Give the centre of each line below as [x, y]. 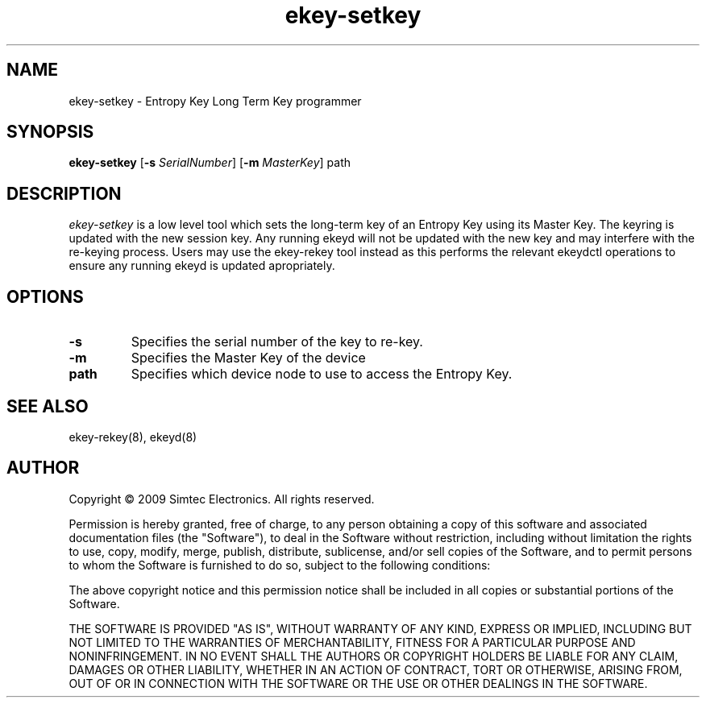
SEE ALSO [48, 406]
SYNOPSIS [50, 132]
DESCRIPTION [64, 193]
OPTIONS [45, 296]
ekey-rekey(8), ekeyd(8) [133, 437]
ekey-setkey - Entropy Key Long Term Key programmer [215, 101]
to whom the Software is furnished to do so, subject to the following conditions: [280, 565]
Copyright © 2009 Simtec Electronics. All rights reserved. [222, 499]
